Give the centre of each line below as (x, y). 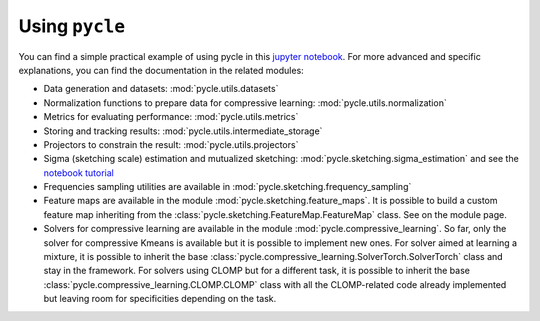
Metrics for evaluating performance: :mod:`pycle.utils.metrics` (171, 117)
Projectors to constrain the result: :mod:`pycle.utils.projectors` (171, 144)
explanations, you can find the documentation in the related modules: (161, 70)
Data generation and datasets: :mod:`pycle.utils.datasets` (161, 89)
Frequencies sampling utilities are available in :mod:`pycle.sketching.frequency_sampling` (227, 187)
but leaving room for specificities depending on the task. (160, 299)
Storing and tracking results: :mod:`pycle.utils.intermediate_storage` (183, 131)
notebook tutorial (78, 172)
